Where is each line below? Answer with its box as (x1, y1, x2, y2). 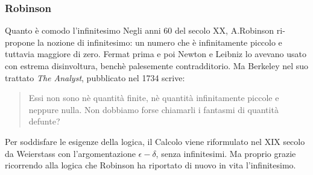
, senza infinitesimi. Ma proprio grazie (156, 147, 296, 159)
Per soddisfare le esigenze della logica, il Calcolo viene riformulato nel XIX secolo (5, 135, 305, 147)
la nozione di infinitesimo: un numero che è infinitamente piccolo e (37, 35, 282, 48)
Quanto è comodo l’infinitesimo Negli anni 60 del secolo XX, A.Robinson (5, 24, 274, 37)
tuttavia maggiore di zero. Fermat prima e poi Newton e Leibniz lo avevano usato (5, 48, 306, 60)
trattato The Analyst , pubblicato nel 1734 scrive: (5, 71, 185, 84)
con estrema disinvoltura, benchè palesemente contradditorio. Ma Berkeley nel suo (5, 60, 309, 72)
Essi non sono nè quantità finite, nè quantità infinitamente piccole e (28, 91, 279, 104)
